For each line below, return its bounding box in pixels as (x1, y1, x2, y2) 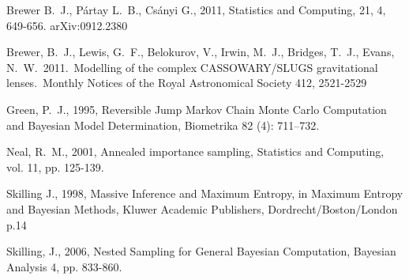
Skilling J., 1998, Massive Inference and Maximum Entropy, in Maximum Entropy (6, 185, 403, 202)
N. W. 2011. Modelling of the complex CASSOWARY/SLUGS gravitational (6, 59, 378, 75)
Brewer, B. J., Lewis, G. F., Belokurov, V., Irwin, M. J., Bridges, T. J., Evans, (6, 44, 395, 60)
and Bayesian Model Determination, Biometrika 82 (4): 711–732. (6, 116, 320, 133)
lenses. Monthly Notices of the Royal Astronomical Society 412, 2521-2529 (6, 74, 367, 91)
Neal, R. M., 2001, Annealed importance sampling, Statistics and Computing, (6, 143, 385, 160)
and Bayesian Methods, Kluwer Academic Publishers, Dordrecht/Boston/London (6, 200, 398, 217)
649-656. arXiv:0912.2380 (6, 17, 128, 33)
